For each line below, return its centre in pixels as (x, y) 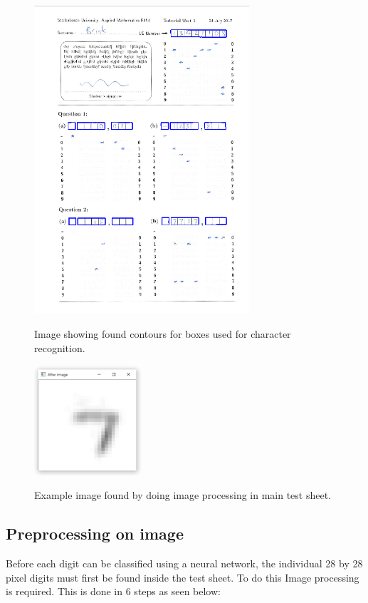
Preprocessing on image (95, 534)
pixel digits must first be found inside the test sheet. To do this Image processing (183, 577)
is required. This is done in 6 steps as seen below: (113, 591)
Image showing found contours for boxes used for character (163, 334)
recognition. (60, 347)
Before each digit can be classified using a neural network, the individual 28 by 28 (184, 563)
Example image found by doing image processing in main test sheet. (183, 495)
